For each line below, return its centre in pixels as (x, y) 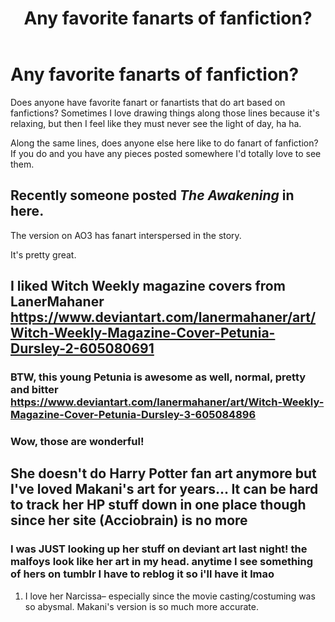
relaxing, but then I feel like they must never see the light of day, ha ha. (156, 123)
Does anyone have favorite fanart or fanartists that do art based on (148, 102)
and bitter (34, 390)
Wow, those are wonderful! (77, 441)
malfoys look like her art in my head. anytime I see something (162, 562)
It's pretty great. (43, 254)
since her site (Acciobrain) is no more (129, 520)
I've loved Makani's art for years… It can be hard (164, 489)
